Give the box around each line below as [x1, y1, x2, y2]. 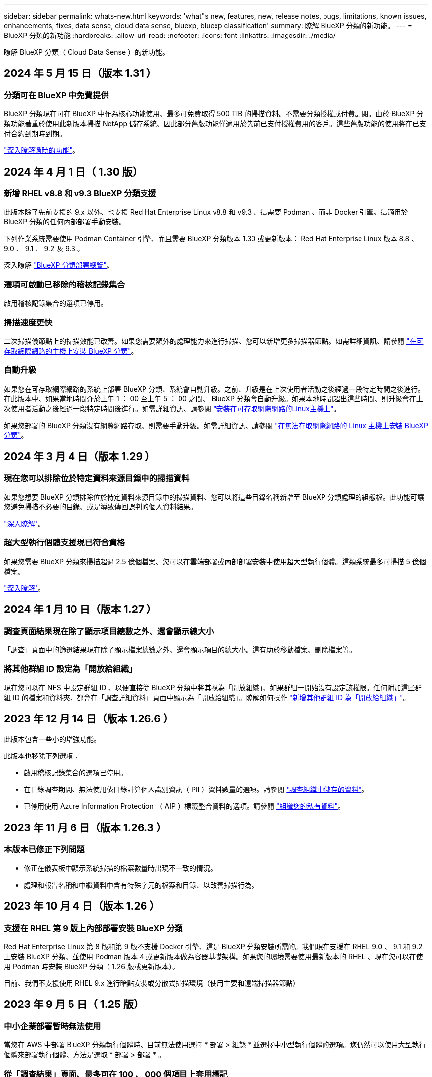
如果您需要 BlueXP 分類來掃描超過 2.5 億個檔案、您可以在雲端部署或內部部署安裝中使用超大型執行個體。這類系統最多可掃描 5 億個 [4, 557, 426, 566]
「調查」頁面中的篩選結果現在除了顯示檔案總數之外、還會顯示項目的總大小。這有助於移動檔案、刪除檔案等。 [4, 645, 356, 654]
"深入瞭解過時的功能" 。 [4, 146, 80, 155]
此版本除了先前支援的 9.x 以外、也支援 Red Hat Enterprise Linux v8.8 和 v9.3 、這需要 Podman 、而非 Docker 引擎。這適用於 [4, 208, 408, 216]
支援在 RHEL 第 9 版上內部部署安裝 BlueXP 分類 [4, 923, 183, 933]
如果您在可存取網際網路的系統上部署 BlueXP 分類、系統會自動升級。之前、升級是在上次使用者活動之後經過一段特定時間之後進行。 [4, 384, 425, 393]
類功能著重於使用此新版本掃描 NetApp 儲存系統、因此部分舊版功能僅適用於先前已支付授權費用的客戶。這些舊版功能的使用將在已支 [4, 119, 426, 128]
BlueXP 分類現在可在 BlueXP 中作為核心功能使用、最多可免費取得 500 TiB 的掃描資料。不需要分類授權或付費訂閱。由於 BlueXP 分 [4, 109, 424, 118]
